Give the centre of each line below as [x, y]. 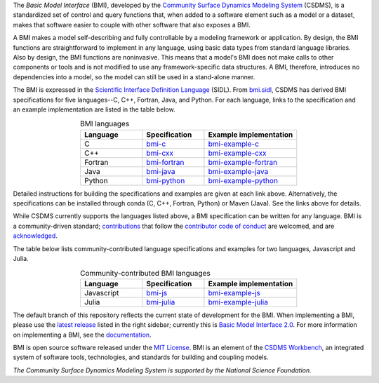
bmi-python [166, 180]
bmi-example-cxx [237, 153]
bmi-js [157, 293]
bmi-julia [161, 302]
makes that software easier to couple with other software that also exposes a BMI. [132, 25]
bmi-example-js [234, 293]
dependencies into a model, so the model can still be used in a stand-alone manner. [134, 76]
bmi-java [161, 171]
